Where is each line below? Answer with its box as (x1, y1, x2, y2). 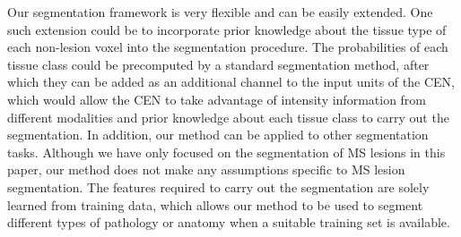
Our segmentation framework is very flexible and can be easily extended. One (7, 3, 433, 21)
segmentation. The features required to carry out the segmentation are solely (7, 177, 430, 196)
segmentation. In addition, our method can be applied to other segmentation (7, 125, 429, 144)
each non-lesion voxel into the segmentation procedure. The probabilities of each (7, 38, 448, 56)
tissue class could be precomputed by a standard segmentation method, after (7, 55, 430, 73)
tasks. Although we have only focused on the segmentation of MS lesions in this (7, 142, 446, 161)
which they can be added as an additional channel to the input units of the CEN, (7, 72, 455, 91)
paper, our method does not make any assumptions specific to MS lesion (7, 160, 405, 179)
